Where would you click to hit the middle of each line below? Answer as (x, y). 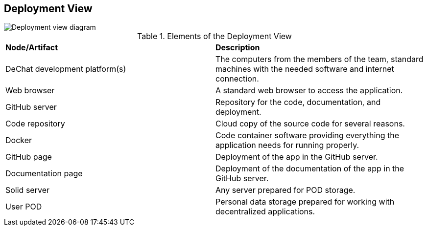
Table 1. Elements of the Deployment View (214, 36)
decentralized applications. (265, 212)
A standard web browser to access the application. (309, 91)
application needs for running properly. (287, 145)
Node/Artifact (32, 48)
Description (238, 48)
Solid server (27, 190)
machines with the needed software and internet (305, 69)
